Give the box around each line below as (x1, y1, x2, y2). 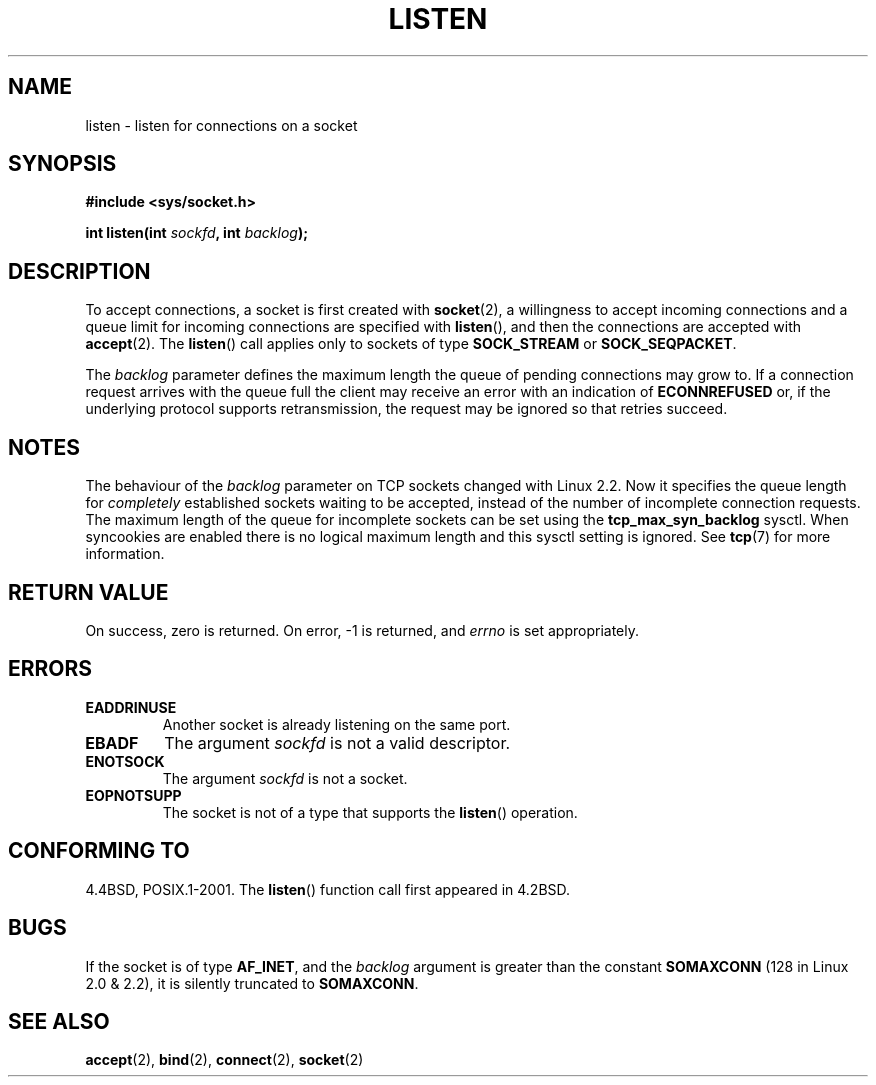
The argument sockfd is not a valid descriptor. (164, 732, 511, 753)
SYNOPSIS (8, 151, 117, 177)
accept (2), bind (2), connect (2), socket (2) (85, 1051, 364, 1069)
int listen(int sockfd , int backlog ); (85, 224, 309, 242)
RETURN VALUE (8, 579, 169, 605)
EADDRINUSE (85, 698, 177, 716)
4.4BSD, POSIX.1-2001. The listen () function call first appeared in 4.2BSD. (85, 880, 571, 898)
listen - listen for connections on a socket (85, 116, 358, 134)
